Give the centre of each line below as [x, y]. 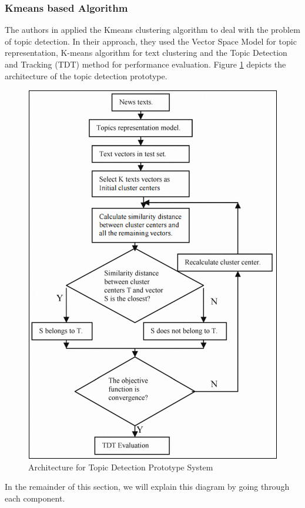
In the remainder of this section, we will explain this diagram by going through [147, 487]
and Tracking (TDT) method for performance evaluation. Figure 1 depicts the [145, 64]
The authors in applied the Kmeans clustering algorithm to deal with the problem [152, 30]
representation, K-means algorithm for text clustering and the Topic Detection [146, 53]
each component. [35, 498]
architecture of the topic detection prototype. [86, 75]
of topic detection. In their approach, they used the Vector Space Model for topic [151, 41]
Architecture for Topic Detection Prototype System [121, 467]
